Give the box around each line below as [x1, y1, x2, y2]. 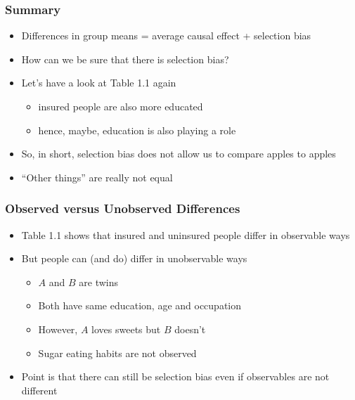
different [21, 382, 58, 397]
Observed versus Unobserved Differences [5, 200, 240, 217]
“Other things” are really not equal [21, 169, 173, 184]
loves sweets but [91, 321, 161, 336]
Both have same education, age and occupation [38, 298, 242, 313]
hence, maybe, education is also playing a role [38, 122, 236, 137]
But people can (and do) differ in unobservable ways [21, 251, 247, 266]
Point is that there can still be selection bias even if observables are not [21, 369, 330, 384]
